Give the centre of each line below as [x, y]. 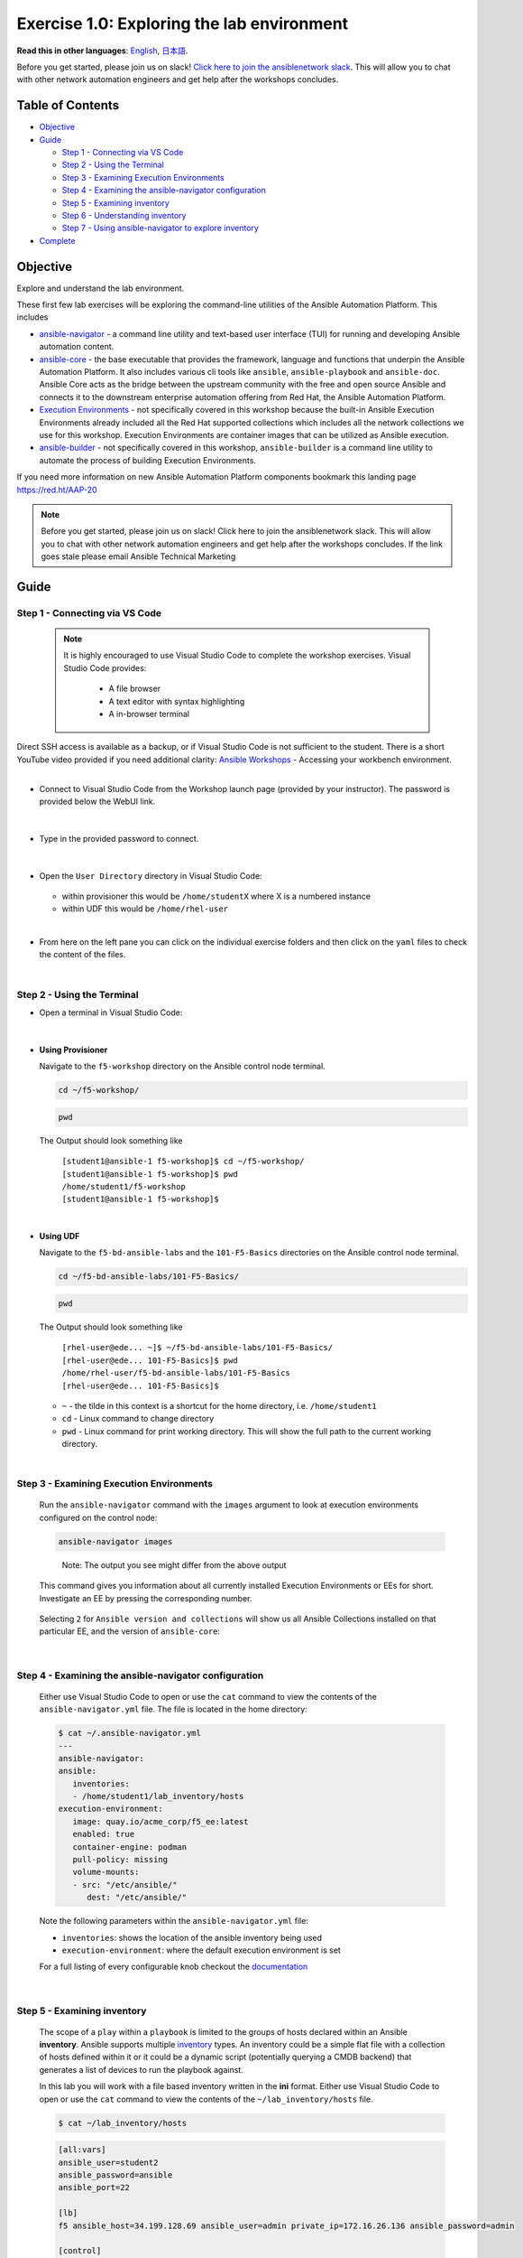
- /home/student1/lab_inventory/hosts [158, 1796]
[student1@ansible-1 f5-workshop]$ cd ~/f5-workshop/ [183, 1162]
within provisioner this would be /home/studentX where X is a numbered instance [216, 896]
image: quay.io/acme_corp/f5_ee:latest [161, 1821]
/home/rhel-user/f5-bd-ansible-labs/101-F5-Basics [176, 1373]
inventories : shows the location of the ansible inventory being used [192, 1937]
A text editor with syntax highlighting [177, 701]
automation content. [77, 347]
